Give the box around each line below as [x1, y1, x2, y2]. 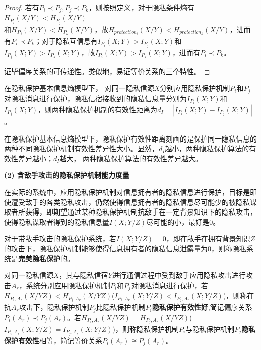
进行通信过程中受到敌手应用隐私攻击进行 [112, 270, 246, 281]
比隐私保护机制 [96, 302, 146, 312]
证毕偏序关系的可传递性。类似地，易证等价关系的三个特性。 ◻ [4, 65, 210, 76]
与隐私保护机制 [185, 323, 235, 334]
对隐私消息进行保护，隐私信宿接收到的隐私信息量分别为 [4, 93, 187, 103]
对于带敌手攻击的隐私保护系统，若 [4, 233, 116, 244]
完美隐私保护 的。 [18, 253, 74, 263]
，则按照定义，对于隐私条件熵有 [88, 2, 194, 12]
